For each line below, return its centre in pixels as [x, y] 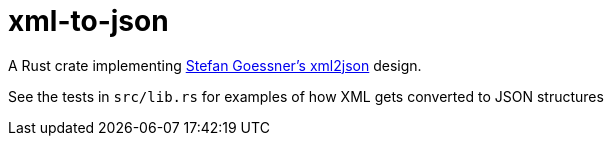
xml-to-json [88, 21]
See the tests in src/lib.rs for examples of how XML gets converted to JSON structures [306, 96]
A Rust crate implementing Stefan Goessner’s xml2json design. [215, 65]
